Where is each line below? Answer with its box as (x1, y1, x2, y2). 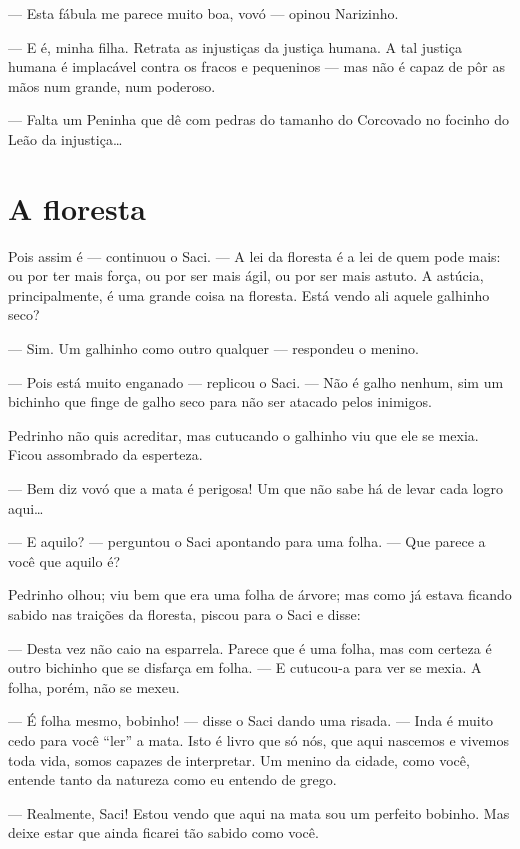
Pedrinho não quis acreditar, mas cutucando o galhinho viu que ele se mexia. (8, 424, 479, 445)
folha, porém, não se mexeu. (8, 676, 180, 697)
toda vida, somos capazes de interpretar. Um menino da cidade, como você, (8, 749, 470, 770)
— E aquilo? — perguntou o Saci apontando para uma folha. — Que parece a (8, 531, 486, 552)
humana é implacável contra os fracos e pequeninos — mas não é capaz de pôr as (8, 56, 506, 77)
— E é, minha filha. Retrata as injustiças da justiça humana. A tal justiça (8, 36, 462, 57)
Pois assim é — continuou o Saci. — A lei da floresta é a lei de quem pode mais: (8, 245, 501, 266)
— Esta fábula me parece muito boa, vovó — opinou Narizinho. (8, 3, 399, 23)
